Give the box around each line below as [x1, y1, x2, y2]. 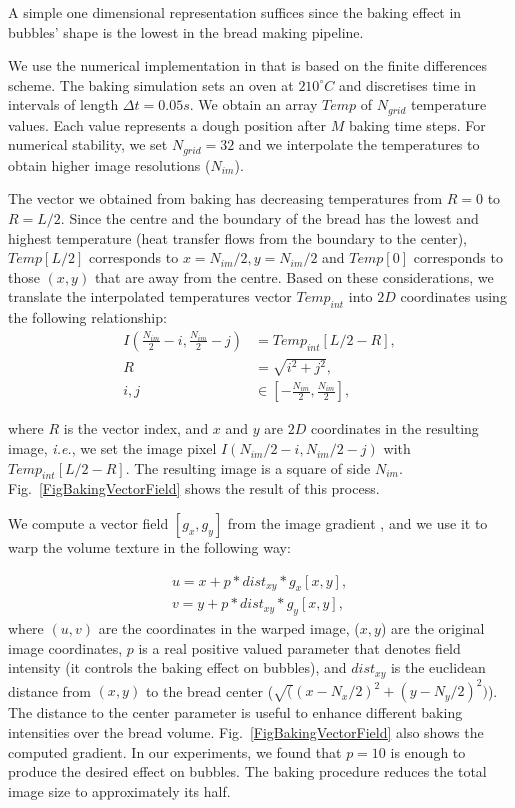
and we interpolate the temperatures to [238, 134, 480, 155]
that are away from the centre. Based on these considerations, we [94, 266, 494, 287]
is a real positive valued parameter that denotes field [138, 637, 461, 658]
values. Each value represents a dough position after [8, 114, 326, 135]
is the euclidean [390, 657, 486, 678]
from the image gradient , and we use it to [227, 513, 488, 534]
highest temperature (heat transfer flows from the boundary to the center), [8, 227, 468, 248]
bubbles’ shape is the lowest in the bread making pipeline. [8, 21, 364, 42]
